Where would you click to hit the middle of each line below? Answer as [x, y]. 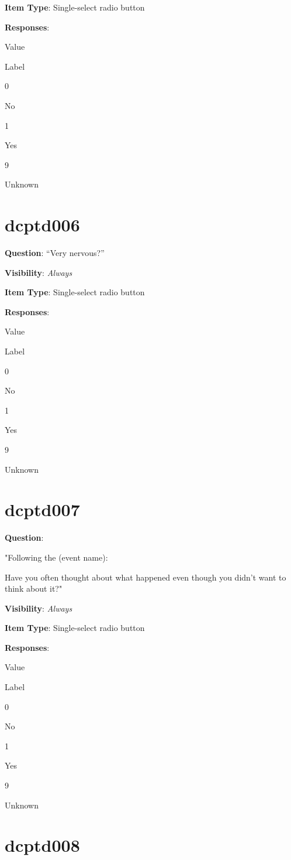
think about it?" [34, 588]
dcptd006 [42, 225]
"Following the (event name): [56, 557]
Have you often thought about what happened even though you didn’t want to [145, 577]
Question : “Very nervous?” [55, 253]
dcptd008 [42, 845]
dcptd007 [42, 509]
